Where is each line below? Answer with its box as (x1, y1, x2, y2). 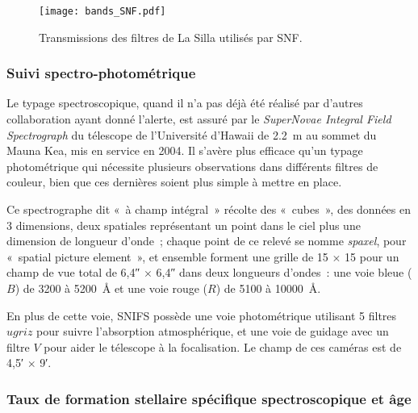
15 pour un (345, 248, 399, 265)
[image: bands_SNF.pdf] (39, 6, 166, 17)
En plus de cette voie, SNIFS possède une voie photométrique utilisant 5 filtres (6, 307, 397, 323)
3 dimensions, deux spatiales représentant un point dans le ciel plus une (6, 216, 361, 233)
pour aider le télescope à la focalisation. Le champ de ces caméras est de (44, 338, 402, 355)
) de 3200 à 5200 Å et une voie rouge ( (15, 280, 208, 296)
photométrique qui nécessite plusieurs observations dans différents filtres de (6, 157, 378, 174)
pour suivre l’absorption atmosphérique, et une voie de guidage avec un (36, 323, 389, 340)
